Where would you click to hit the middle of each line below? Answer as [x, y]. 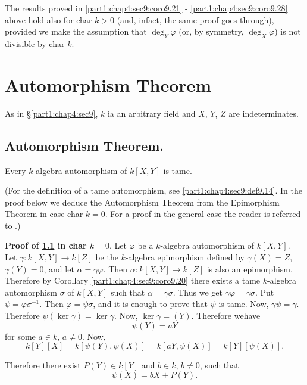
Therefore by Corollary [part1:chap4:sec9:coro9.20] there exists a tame [133, 280]
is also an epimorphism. [250, 268]
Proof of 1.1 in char [46, 245]
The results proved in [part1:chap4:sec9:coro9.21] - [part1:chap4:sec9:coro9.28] [146, 8]
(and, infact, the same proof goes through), [195, 19]
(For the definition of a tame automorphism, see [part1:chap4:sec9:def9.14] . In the [153, 190]
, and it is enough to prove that [150, 304]
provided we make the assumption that [76, 31]
